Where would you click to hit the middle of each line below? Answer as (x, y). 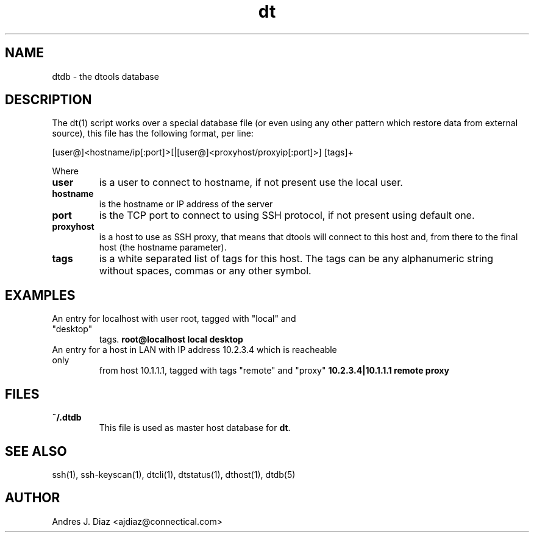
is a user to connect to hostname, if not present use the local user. (251, 183)
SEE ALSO (36, 451)
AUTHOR (33, 498)
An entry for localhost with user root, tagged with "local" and (174, 319)
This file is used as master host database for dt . (195, 428)
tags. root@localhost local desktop (171, 340)
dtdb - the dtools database (105, 76)
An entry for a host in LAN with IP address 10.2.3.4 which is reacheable (194, 350)
